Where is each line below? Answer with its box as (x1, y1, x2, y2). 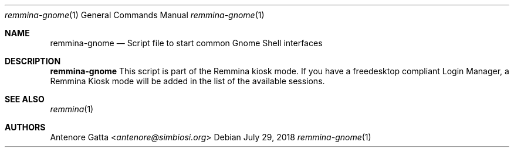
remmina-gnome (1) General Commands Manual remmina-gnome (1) (5, 10, 265, 20)
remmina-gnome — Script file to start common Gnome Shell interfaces (50, 38, 323, 48)
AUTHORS (5, 122, 46, 132)
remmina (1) (50, 104, 94, 114)
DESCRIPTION (5, 56, 61, 66)
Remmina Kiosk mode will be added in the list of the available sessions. (50, 76, 325, 86)
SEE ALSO (5, 94, 45, 104)
